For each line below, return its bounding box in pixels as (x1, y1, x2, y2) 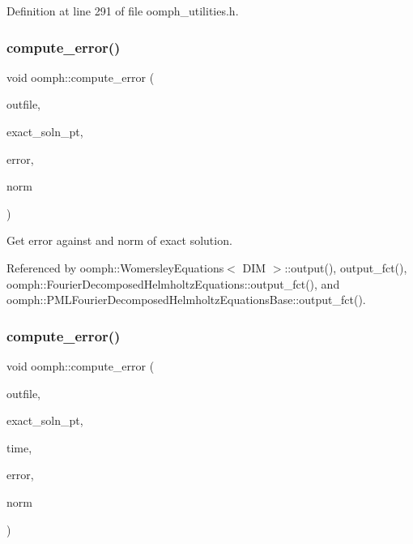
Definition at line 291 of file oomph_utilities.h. (6, 2, 239, 19)
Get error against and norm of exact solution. (6, 232, 232, 249)
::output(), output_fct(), (284, 259, 407, 276)
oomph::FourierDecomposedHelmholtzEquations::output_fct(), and (6, 275, 340, 292)
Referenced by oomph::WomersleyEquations (6, 259, 224, 276)
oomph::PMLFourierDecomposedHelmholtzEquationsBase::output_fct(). (6, 291, 366, 308)
